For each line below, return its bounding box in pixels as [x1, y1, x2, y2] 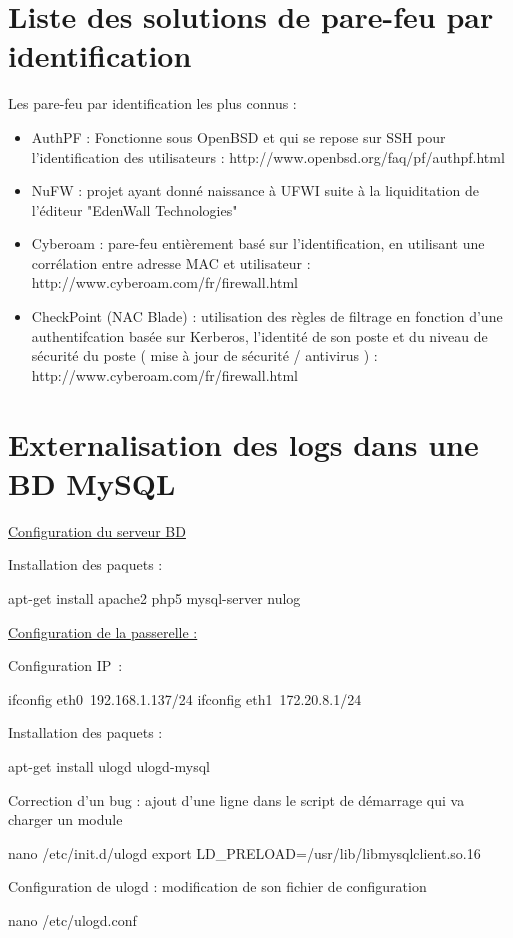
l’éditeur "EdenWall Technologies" [31, 199, 238, 220]
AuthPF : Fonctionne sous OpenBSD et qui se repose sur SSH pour [31, 126, 446, 147]
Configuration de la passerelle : [8, 621, 198, 642]
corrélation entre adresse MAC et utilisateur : [31, 252, 311, 273]
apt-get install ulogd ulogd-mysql [8, 755, 211, 776]
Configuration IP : [8, 655, 123, 676]
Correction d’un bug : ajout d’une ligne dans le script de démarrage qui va [8, 789, 465, 810]
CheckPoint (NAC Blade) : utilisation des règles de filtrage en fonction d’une [31, 306, 503, 327]
